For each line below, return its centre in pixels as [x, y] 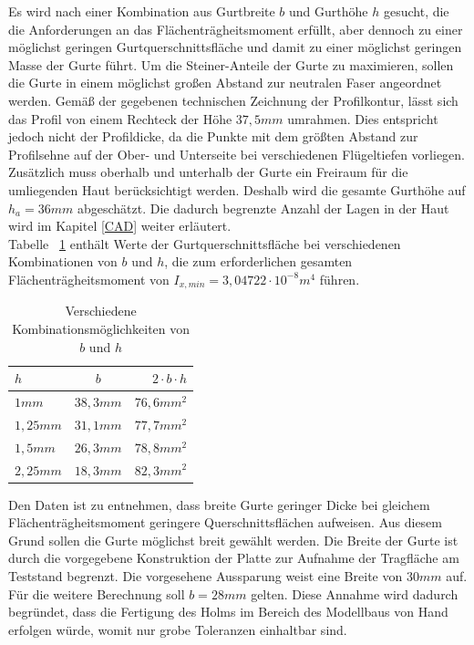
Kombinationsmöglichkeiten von [101, 328]
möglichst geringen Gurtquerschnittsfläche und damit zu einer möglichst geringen [235, 47]
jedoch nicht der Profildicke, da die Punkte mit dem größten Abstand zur [213, 136]
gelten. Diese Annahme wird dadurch [355, 593]
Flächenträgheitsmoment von [89, 279]
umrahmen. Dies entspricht [363, 118]
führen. [340, 279]
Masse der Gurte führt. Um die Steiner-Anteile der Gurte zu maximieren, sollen [231, 64]
